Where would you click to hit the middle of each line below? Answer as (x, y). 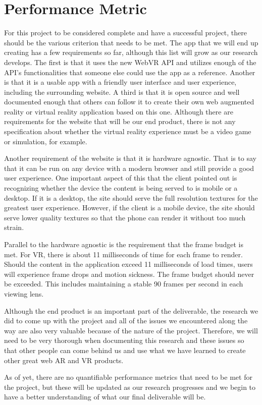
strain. (14, 227)
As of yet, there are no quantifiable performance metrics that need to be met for (128, 377)
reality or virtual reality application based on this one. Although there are (119, 111)
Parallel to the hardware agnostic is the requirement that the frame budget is (124, 244)
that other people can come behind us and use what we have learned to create (125, 350)
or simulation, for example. (46, 141)
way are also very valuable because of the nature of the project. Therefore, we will (131, 330)
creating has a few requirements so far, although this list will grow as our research (131, 52)
